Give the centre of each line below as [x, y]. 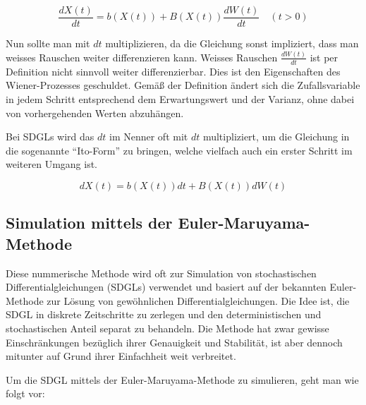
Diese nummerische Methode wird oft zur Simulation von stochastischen [161, 273]
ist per [324, 57]
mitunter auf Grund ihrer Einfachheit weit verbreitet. [121, 356]
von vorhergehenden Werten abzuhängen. [95, 113]
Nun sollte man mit [48, 43]
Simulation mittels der [89, 223]
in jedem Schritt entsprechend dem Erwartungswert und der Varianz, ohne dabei [180, 98]
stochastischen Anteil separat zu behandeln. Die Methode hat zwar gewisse [167, 328]
